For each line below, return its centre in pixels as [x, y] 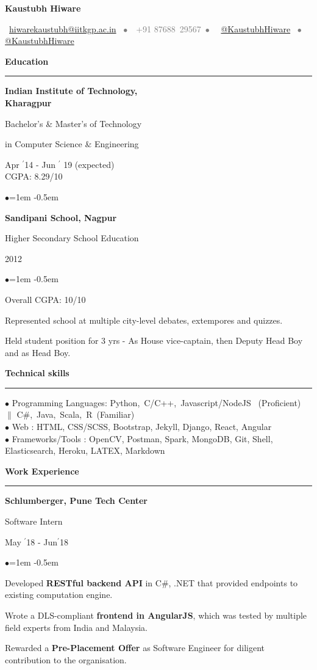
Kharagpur [28, 102]
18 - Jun [42, 541]
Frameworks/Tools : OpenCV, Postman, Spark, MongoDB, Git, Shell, [142, 438]
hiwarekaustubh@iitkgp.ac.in [63, 28]
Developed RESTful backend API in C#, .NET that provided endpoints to [151, 582]
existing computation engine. [59, 595]
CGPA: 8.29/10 [34, 176]
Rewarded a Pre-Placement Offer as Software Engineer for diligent [135, 648]
